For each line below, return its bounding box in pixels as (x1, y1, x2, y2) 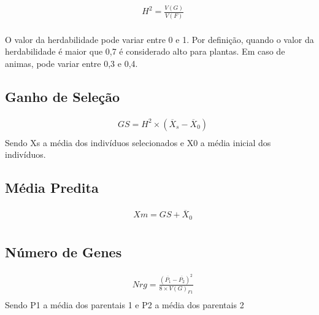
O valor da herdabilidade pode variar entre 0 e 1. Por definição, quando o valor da (5, 33, 314, 45)
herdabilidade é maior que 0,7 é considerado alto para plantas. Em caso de (5, 45, 285, 58)
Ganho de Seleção (5, 87, 120, 106)
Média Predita (5, 178, 99, 197)
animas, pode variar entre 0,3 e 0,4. (5, 56, 138, 69)
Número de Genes (5, 243, 122, 262)
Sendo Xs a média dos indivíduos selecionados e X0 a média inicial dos (5, 136, 271, 149)
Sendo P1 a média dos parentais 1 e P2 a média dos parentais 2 (5, 298, 244, 311)
